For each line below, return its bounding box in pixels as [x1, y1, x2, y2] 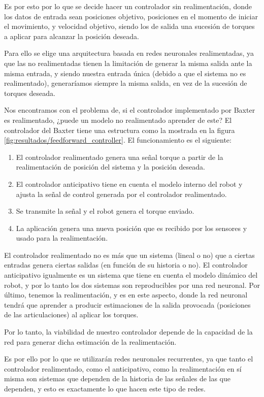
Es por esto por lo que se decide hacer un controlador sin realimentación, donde [4, 1, 252, 11]
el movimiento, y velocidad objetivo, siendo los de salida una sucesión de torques [4, 21, 255, 31]
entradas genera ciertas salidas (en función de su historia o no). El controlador [4, 259, 248, 270]
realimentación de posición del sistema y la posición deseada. [16, 161, 205, 172]
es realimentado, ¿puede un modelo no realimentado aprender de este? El [4, 114, 232, 125]
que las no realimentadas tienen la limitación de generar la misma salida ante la [4, 57, 252, 68]
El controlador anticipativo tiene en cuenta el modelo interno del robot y [16, 178, 243, 189]
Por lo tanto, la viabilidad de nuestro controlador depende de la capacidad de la [4, 326, 253, 337]
